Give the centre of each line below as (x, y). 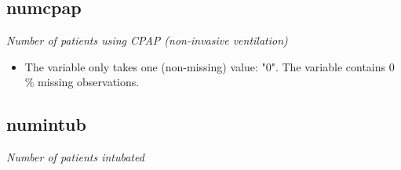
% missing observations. (82, 82)
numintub (46, 124)
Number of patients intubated (75, 157)
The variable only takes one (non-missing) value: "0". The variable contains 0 (210, 66)
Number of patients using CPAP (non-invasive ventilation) (147, 40)
